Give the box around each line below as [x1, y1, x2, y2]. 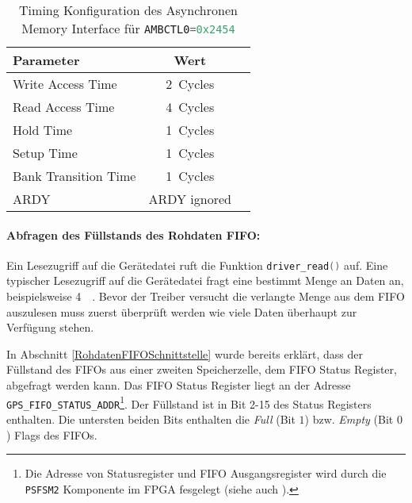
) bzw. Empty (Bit [304, 410, 394, 427]
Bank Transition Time [13, 167, 136, 185]
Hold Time [13, 121, 73, 139]
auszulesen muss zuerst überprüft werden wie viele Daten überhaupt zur [6, 303, 357, 320]
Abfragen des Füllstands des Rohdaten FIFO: [6, 226, 261, 243]
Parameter [13, 51, 80, 69]
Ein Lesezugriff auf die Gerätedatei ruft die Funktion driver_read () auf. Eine [6, 256, 388, 273]
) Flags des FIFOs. [6, 426, 97, 443]
